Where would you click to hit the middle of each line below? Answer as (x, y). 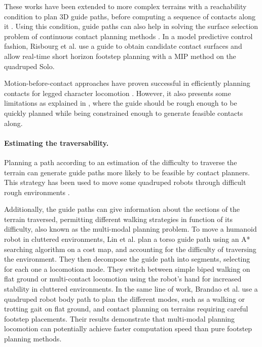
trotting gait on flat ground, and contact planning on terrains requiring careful (126, 309)
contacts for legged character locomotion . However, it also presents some (118, 93)
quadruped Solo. (29, 66)
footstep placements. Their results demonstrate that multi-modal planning (120, 318)
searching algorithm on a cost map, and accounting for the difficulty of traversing (130, 249)
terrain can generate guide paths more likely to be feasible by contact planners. (127, 172)
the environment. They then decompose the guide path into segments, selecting (127, 259)
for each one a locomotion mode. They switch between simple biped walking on (127, 269)
